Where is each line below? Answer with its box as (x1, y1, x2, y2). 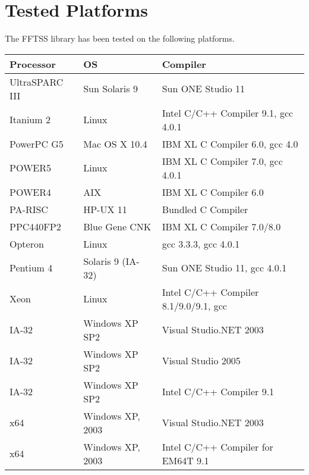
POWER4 (10, 185, 52, 199)
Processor (10, 57, 56, 71)
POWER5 (10, 161, 52, 175)
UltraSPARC (10, 74, 64, 89)
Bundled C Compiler (162, 202, 248, 216)
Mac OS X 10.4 (83, 136, 147, 151)
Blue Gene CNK (83, 219, 152, 233)
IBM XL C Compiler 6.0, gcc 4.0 (162, 136, 298, 151)
